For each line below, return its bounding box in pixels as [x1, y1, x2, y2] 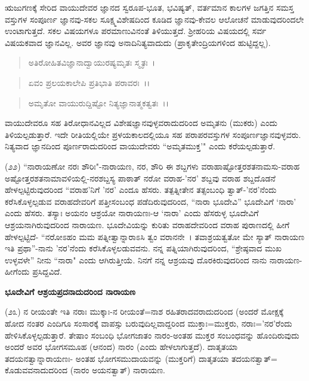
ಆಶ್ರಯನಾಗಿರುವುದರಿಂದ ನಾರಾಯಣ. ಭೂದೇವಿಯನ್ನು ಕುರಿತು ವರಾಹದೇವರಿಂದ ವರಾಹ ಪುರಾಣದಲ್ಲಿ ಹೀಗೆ [5, 218, 290, 231]
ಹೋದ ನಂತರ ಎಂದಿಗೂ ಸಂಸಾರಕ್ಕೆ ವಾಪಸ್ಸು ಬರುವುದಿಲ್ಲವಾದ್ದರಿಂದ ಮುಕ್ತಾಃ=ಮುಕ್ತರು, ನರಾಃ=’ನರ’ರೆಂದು [5, 317, 292, 330]
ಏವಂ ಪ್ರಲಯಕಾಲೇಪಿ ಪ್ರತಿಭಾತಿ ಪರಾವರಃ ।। [28, 76, 150, 88]
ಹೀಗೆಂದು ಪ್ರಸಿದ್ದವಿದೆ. [5, 265, 63, 278]
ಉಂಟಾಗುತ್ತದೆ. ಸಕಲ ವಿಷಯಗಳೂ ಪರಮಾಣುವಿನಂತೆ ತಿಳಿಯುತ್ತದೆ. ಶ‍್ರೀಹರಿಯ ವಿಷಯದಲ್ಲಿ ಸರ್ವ [5, 24, 267, 37]
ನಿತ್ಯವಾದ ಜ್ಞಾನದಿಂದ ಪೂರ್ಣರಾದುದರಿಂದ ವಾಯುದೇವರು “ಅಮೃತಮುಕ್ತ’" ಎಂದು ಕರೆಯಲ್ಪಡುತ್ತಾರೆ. [5, 140, 276, 152]
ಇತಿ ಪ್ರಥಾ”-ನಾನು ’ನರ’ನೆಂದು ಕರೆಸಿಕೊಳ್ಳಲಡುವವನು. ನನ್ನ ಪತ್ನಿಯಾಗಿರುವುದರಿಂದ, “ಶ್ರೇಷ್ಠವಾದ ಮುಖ [5, 242, 282, 254]
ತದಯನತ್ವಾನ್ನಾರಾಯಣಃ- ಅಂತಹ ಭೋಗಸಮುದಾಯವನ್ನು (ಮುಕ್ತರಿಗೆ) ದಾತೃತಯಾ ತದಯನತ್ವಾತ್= [5, 352, 277, 364]
